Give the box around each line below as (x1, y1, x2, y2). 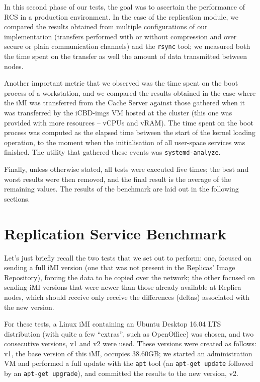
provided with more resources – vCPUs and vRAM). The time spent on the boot (4, 117, 253, 128)
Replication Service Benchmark (4, 223, 227, 243)
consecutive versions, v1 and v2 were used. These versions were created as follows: (4, 338, 256, 349)
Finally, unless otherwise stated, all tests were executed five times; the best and (4, 164, 249, 174)
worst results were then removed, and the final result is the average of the (4, 173, 231, 184)
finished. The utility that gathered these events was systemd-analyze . (4, 147, 221, 157)
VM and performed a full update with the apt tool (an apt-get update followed (4, 358, 253, 368)
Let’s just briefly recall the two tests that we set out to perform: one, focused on (4, 252, 251, 263)
